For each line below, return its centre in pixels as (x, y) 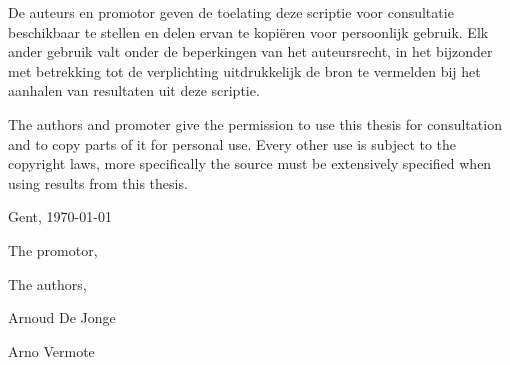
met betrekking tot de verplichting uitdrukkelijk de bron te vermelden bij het (244, 70)
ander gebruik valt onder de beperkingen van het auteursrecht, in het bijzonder (250, 51)
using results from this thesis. (98, 182)
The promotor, (53, 249)
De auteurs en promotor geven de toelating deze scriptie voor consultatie (231, 12)
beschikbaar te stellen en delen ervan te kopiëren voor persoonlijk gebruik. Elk (248, 31)
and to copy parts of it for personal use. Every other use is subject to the (232, 143)
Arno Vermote (51, 350)
